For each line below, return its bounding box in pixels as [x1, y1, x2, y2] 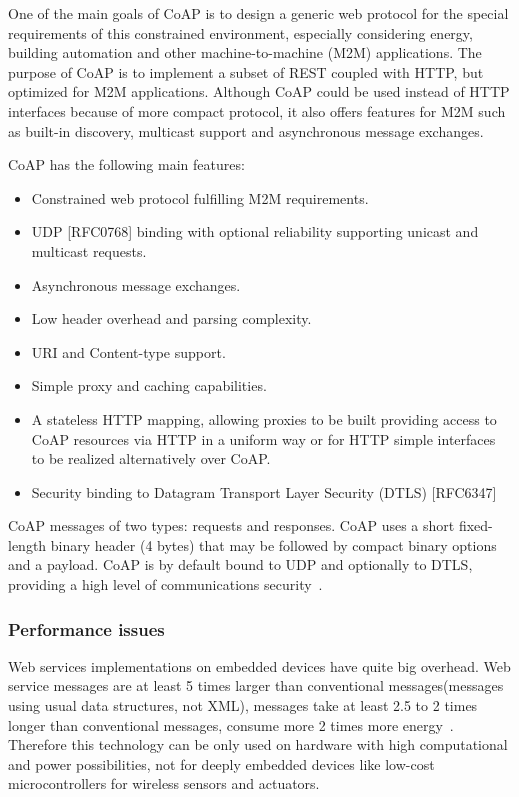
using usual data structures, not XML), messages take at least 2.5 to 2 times [8, 695, 478, 716]
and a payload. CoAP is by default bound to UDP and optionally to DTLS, [8, 554, 473, 575]
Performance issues [8, 616, 165, 641]
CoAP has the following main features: [8, 154, 245, 175]
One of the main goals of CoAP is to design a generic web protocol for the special [8, 3, 509, 23]
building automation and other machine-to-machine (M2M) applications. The [8, 42, 482, 63]
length [8, 534, 47, 555]
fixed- [458, 515, 493, 536]
